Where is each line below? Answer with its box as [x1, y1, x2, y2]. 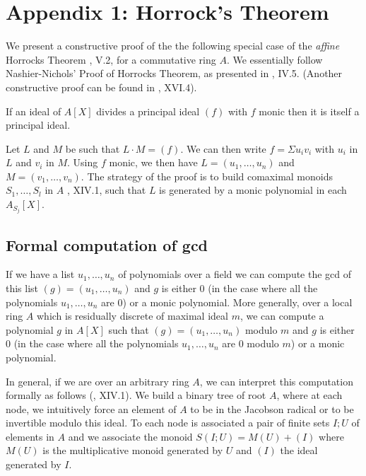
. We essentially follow [226, 52, 323, 66]
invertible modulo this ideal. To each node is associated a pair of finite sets [6, 415, 330, 430]
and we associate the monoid [68, 429, 193, 443]
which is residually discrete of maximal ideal [36, 308, 228, 323]
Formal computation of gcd [6, 233, 208, 255]
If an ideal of [6, 103, 61, 118]
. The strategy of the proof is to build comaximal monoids [81, 168, 333, 183]
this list [6, 280, 39, 295]
